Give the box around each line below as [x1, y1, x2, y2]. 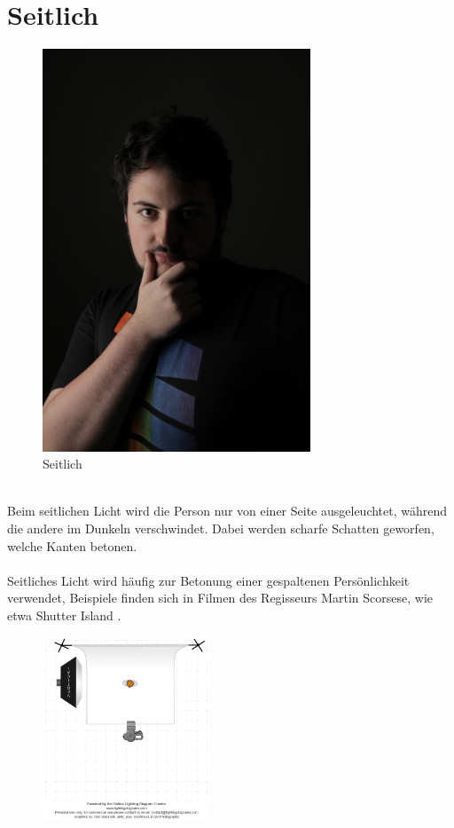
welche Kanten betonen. [7, 536, 137, 555]
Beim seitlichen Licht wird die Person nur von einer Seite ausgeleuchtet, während [7, 501, 448, 520]
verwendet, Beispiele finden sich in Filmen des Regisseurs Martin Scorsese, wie [7, 588, 434, 607]
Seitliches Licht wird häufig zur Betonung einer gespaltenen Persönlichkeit [7, 571, 410, 589]
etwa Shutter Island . [7, 606, 121, 624]
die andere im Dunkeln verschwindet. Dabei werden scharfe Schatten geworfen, [7, 519, 434, 538]
